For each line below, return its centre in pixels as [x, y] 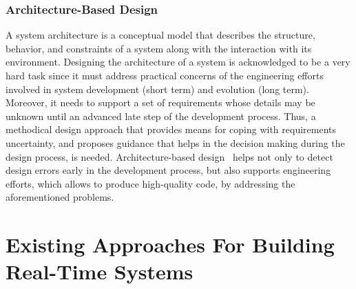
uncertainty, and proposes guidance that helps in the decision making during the [175, 142]
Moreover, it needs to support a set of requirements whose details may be [160, 102]
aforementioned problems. [60, 197]
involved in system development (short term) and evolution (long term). [157, 89]
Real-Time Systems [100, 271]
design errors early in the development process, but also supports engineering [168, 170]
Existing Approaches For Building [170, 245]
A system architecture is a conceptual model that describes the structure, [160, 35]
